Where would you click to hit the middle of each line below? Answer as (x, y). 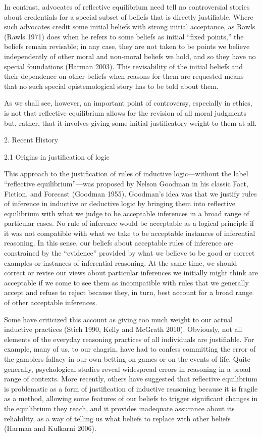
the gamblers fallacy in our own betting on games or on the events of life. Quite (127, 359)
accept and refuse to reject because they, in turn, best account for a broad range (128, 292)
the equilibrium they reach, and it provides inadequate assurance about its (119, 408)
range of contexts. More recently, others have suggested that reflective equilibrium (131, 379)
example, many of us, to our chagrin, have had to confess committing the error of (130, 349)
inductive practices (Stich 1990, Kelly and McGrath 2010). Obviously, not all (123, 329)
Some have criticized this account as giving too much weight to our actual (118, 319)
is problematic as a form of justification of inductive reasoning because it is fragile (131, 388)
